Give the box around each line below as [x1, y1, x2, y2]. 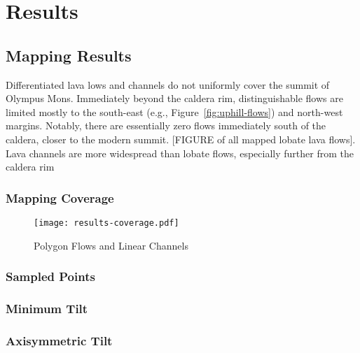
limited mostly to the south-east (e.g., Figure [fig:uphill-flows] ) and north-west [6, 104, 343, 119]
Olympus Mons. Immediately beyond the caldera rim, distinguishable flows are [6, 91, 343, 106]
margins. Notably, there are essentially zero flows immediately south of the [6, 118, 326, 133]
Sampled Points [6, 268, 95, 285]
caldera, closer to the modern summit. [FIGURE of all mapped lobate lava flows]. [6, 131, 356, 146]
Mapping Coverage [6, 189, 114, 206]
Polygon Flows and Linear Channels [34, 238, 188, 252]
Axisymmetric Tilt [6, 331, 113, 349]
